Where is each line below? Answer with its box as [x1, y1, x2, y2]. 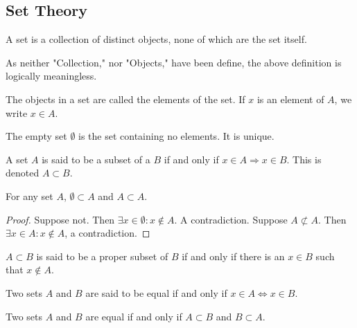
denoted [6, 165, 40, 180]
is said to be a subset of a [42, 152, 150, 166]
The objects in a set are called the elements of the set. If [6, 91, 245, 106]
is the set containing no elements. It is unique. [78, 129, 275, 143]
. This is [286, 152, 322, 166]
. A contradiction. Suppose [174, 212, 288, 226]
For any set [6, 188, 53, 203]
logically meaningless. [6, 69, 97, 83]
